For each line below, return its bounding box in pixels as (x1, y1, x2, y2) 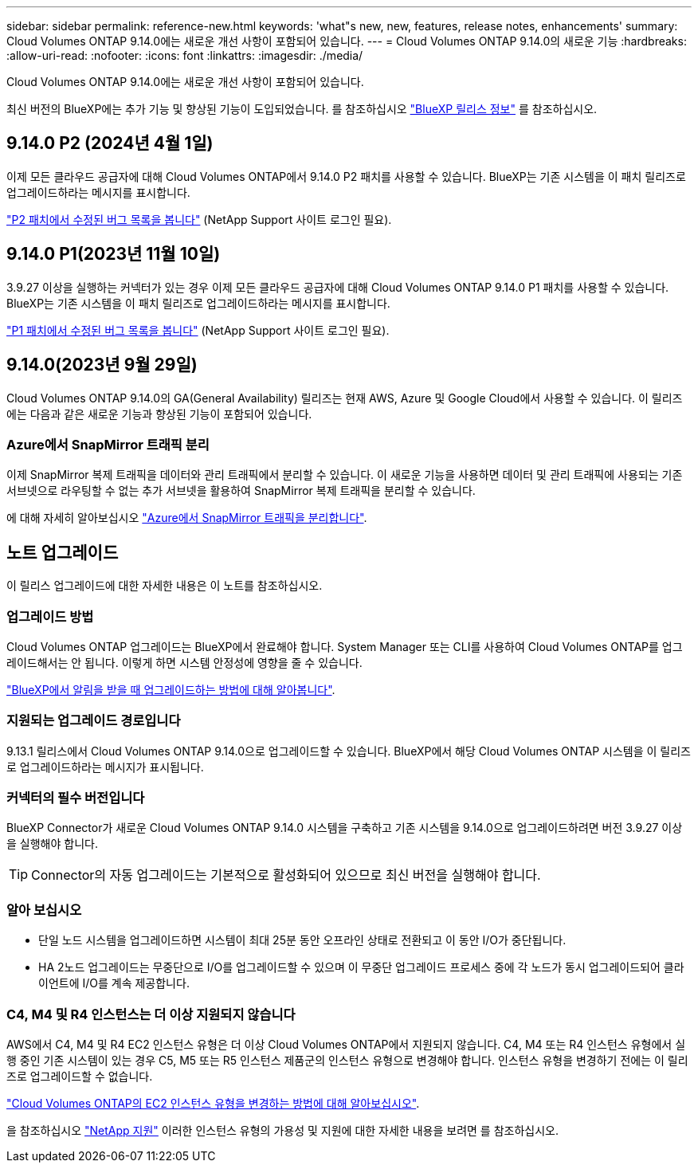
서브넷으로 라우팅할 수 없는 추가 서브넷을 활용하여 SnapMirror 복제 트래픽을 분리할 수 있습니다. (6, 484, 476, 498)
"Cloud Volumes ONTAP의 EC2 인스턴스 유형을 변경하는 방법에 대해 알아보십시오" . (6, 1096, 420, 1110)
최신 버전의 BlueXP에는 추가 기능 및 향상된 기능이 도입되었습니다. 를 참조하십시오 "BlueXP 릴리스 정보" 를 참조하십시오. (6, 102, 598, 116)
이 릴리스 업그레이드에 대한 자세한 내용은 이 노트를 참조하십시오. (6, 579, 323, 593)
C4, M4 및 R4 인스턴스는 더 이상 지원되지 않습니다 (6, 1006, 296, 1022)
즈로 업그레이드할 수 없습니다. (6, 1069, 153, 1083)
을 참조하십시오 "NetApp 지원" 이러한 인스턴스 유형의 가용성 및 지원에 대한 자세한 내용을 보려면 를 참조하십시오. (6, 1123, 559, 1137)
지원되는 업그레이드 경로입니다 (6, 712, 181, 729)
